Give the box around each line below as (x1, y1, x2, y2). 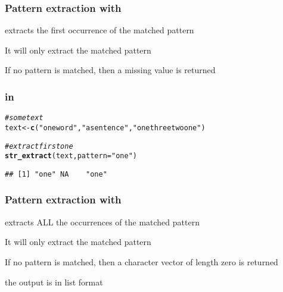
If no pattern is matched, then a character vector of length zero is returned (5, 255, 278, 268)
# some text (5, 114, 43, 123)
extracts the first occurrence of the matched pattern (5, 24, 194, 36)
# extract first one (5, 142, 73, 150)
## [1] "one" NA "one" (5, 169, 107, 178)
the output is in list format (5, 275, 103, 288)
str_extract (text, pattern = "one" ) (5, 152, 137, 161)
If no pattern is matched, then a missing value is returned (5, 64, 216, 76)
